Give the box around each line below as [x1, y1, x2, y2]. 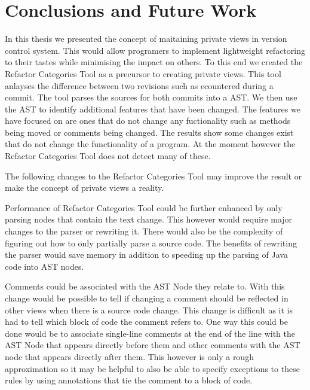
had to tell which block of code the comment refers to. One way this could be [5, 315, 288, 328]
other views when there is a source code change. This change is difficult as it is [5, 303, 293, 316]
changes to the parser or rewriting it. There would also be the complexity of [5, 225, 283, 237]
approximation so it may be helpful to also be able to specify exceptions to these [5, 362, 300, 374]
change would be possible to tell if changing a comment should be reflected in [5, 292, 288, 304]
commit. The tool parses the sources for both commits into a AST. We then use [5, 91, 297, 103]
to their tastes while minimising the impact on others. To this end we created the [5, 56, 303, 68]
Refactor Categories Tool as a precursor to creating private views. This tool [5, 67, 281, 80]
